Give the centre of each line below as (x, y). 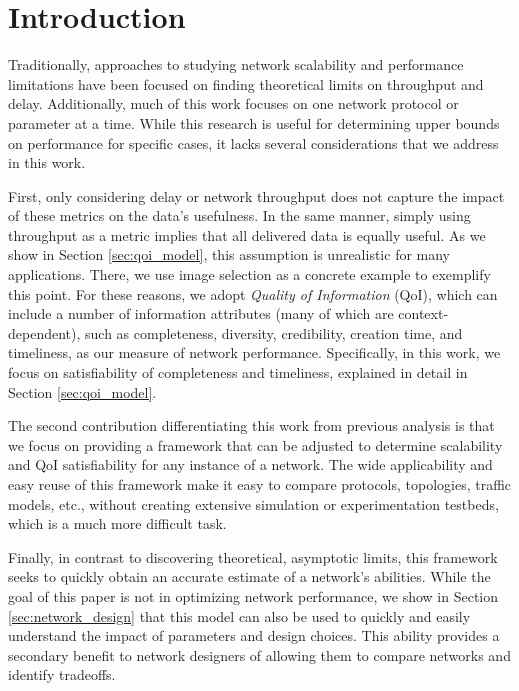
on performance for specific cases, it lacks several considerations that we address (253, 142)
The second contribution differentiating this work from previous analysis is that (251, 425)
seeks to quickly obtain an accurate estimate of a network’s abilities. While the (249, 576)
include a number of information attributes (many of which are (201, 313)
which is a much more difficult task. (117, 523)
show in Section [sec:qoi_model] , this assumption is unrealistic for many (229, 254)
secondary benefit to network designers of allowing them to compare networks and (259, 654)
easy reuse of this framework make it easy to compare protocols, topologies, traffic (260, 484)
